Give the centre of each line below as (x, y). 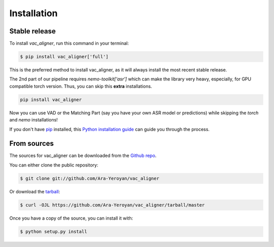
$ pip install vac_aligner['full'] (64, 57)
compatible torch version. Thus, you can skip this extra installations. (81, 86)
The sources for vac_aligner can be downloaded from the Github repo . (83, 156)
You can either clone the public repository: (54, 165)
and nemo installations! (33, 120)
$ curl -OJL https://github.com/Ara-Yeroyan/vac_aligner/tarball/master (112, 205)
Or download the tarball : (35, 191)
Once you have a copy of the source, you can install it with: (71, 218)
